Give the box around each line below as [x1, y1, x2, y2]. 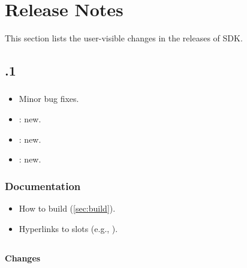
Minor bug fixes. [19, 92, 79, 105]
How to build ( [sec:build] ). [19, 202, 116, 215]
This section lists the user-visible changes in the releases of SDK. [5, 32, 243, 44]
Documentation [5, 178, 81, 193]
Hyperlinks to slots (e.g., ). [19, 222, 118, 234]
